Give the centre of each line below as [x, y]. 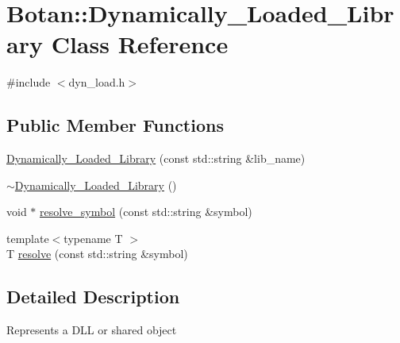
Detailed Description [93, 297]
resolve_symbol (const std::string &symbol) [146, 212]
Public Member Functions [115, 125]
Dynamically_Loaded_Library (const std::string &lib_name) [156, 158]
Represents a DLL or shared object [92, 330]
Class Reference [140, 44]
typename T [93, 238]
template [28, 238]
